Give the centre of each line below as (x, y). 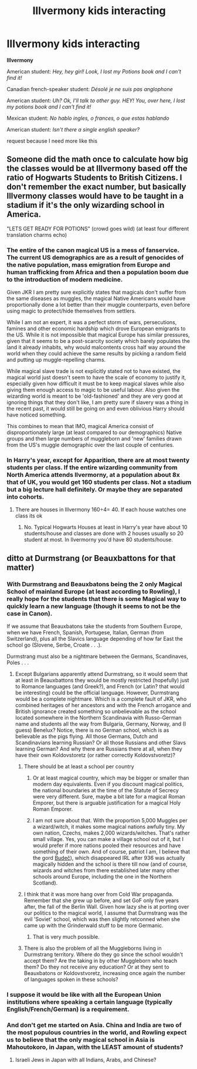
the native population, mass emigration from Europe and (89, 264)
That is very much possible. (66, 937)
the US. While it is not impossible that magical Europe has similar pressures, (98, 335)
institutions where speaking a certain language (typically (90, 1001)
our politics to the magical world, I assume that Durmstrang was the (106, 913)
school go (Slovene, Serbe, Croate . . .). (54, 645)
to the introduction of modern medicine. (65, 279)
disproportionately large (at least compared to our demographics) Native (94, 432)
